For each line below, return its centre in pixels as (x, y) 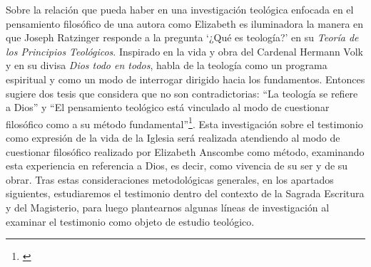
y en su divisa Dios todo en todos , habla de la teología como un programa (167, 65)
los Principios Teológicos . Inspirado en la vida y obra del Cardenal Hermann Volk (184, 51)
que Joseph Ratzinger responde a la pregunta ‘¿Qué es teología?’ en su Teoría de (182, 37)
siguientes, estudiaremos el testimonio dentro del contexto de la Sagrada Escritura (185, 193)
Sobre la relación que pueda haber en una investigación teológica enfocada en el (180, 9)
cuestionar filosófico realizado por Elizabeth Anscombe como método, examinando (185, 151)
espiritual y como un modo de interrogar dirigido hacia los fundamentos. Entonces (185, 79)
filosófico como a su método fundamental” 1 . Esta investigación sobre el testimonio (184, 122)
